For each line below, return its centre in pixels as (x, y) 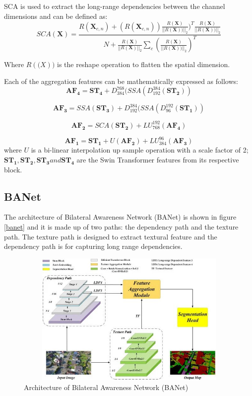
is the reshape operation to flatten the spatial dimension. (144, 64)
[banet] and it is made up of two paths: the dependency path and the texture (121, 226)
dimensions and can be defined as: (56, 16)
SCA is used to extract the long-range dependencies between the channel (115, 6)
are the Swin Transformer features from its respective (158, 159)
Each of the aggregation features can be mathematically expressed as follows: (121, 81)
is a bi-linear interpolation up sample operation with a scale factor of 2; (140, 150)
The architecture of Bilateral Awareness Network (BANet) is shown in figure (120, 217)
